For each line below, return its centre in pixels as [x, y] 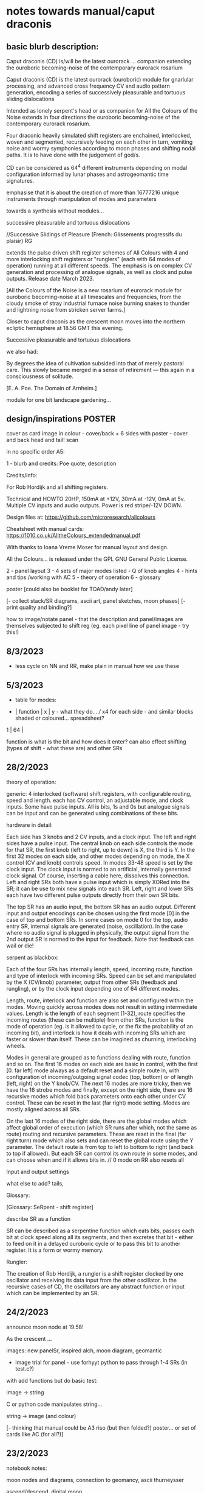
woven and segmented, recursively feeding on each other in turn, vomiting [100, 142]
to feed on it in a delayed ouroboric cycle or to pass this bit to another [93, 1243]
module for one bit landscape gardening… [59, 399]
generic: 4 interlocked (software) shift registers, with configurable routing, [99, 793]
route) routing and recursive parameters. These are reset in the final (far [96, 1134]
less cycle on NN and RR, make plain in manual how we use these [97, 666]
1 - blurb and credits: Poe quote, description [61, 463]
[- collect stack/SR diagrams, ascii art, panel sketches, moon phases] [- [96, 601]
